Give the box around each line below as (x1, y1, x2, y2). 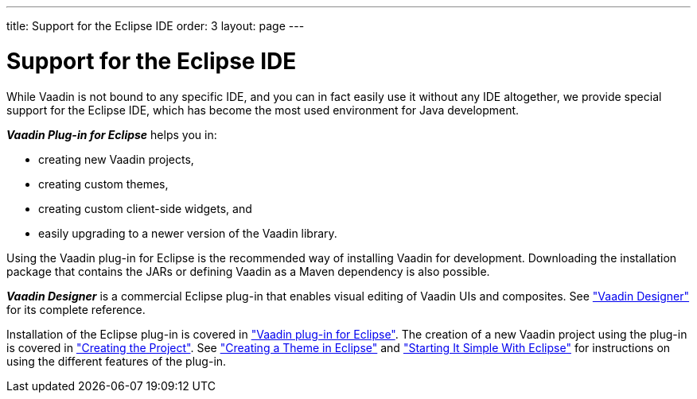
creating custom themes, (38, 176, 169, 191)
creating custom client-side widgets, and (38, 201, 252, 215)
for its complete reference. (6, 302, 146, 316)
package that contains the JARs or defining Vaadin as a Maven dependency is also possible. (6, 264, 490, 278)
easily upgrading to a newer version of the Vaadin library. (38, 226, 337, 240)
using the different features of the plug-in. (6, 354, 227, 368)
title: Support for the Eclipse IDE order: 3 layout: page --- (6, 19, 305, 33)
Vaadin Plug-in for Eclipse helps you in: (6, 127, 217, 141)
